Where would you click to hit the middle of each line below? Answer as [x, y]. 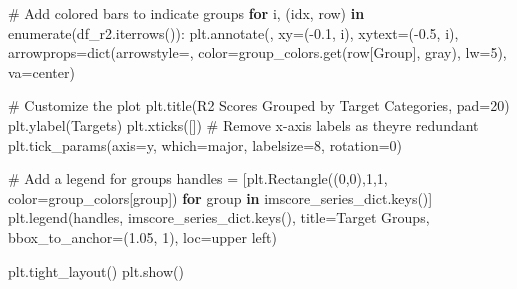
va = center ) [41, 71]
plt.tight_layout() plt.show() [96, 270]
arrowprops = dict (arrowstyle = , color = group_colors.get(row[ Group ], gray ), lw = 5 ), [257, 52]
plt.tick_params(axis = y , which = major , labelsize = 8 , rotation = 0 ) [205, 144]
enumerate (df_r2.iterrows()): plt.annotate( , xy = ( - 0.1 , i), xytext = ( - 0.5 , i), [233, 32]
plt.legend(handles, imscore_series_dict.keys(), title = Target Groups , [219, 217]
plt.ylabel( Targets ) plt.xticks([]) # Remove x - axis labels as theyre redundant [243, 124]
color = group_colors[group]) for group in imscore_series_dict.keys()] [220, 197]
